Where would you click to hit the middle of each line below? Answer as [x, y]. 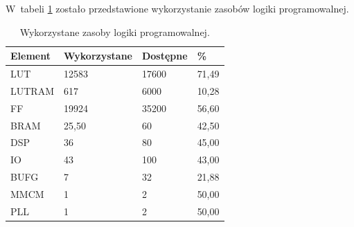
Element [30, 56]
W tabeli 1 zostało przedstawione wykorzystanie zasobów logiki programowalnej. [177, 8]
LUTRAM [32, 90]
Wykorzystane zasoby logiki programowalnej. [115, 31]
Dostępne [165, 56]
